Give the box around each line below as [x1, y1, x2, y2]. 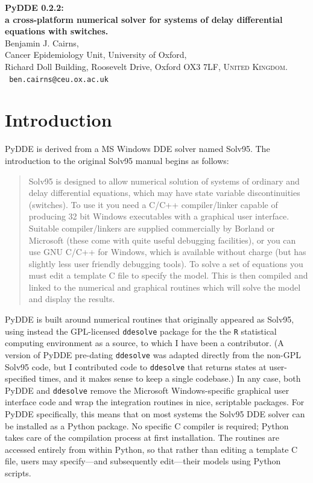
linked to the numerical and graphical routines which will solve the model [28, 280, 301, 293]
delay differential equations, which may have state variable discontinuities [28, 186, 300, 199]
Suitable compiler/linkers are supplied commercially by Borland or [28, 221, 275, 234]
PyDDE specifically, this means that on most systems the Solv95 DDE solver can [5, 408, 305, 420]
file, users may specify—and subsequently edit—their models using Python [5, 455, 281, 467]
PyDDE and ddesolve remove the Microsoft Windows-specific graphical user [5, 384, 289, 396]
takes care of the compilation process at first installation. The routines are [5, 431, 279, 444]
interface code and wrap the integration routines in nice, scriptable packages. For [5, 396, 305, 408]
